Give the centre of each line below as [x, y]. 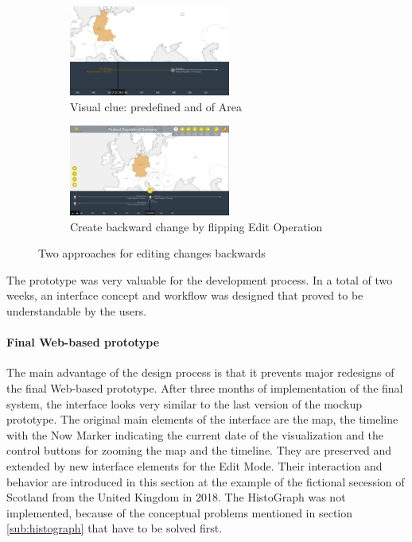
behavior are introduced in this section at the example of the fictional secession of [206, 481]
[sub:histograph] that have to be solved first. [115, 528]
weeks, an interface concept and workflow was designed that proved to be [185, 295]
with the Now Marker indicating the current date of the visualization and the [195, 434]
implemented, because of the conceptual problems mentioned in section [180, 512]
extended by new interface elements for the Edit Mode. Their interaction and [194, 465]
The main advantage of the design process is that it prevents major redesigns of [200, 372]
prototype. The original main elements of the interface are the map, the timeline [202, 419]
